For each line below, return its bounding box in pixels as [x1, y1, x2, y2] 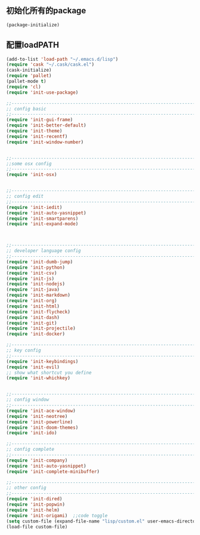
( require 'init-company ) [6, 457, 68, 463]
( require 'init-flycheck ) [6, 309, 70, 315]
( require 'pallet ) [6, 73, 52, 79]
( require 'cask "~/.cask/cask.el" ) [6, 62, 95, 67]
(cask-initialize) [6, 67, 52, 73]
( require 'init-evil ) [6, 364, 60, 370]
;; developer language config [6, 248, 82, 254]
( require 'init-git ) [6, 320, 58, 326]
